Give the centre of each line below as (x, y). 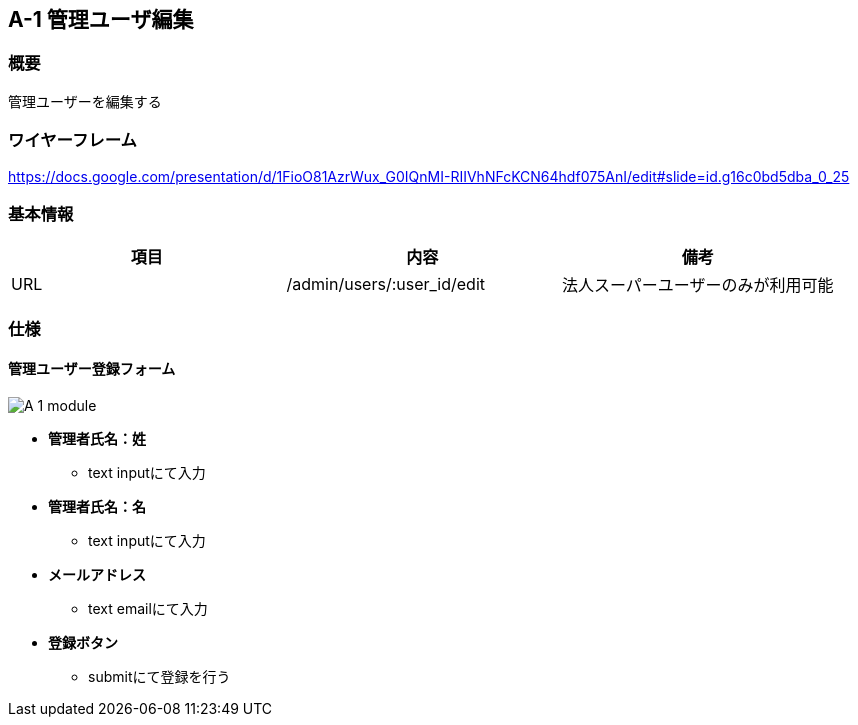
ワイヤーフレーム (72, 140)
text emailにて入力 (148, 608)
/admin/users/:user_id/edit (386, 284)
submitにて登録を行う (159, 676)
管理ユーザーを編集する (85, 101)
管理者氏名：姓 (97, 438)
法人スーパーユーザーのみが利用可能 (698, 285)
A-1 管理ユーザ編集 (101, 19)
